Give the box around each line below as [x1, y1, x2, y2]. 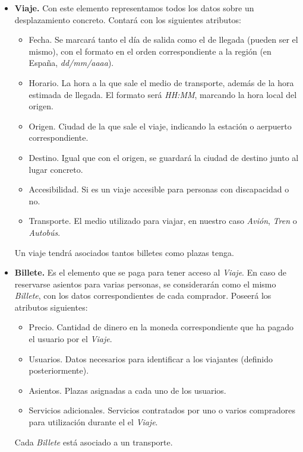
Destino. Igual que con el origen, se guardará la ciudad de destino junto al [29, 151, 299, 163]
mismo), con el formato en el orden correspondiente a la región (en [29, 45, 272, 57]
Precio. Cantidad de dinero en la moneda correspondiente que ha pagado [29, 321, 293, 333]
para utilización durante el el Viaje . [29, 416, 158, 428]
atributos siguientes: [14, 301, 88, 313]
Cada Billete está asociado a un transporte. [14, 435, 173, 448]
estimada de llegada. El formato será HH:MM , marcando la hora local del [29, 88, 297, 100]
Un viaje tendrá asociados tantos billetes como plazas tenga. [14, 246, 234, 258]
